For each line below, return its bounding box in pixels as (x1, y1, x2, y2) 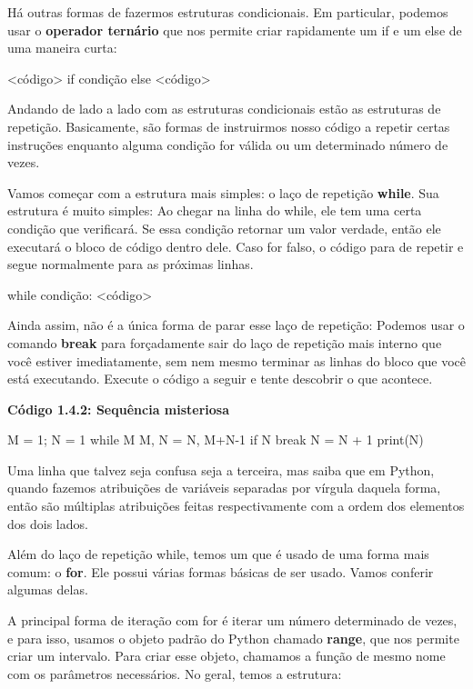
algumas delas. (7, 580, 88, 599)
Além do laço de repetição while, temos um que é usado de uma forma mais (7, 544, 429, 564)
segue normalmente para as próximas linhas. (7, 255, 254, 274)
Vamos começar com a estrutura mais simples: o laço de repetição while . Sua (7, 183, 439, 202)
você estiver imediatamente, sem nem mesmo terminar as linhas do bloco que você (7, 351, 467, 370)
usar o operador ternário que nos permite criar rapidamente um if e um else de (7, 20, 462, 39)
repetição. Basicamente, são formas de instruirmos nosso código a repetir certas (7, 116, 450, 135)
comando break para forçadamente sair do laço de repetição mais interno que (7, 333, 442, 352)
